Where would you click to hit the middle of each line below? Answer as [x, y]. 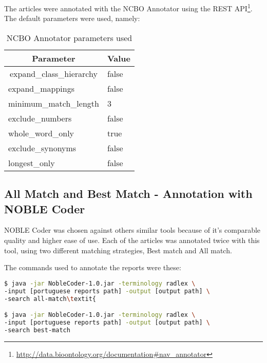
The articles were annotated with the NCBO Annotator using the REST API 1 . [128, 7]
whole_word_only [41, 133]
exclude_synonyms [42, 148]
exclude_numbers [40, 118]
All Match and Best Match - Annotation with [128, 194]
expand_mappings [42, 88]
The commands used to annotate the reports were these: [93, 267]
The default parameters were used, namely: [72, 18]
